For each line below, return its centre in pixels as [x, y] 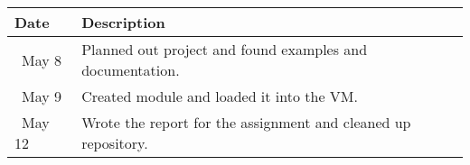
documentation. [131, 70]
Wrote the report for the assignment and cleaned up [246, 122]
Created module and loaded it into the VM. [220, 96]
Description [123, 22]
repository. [115, 143]
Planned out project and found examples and [225, 49]
